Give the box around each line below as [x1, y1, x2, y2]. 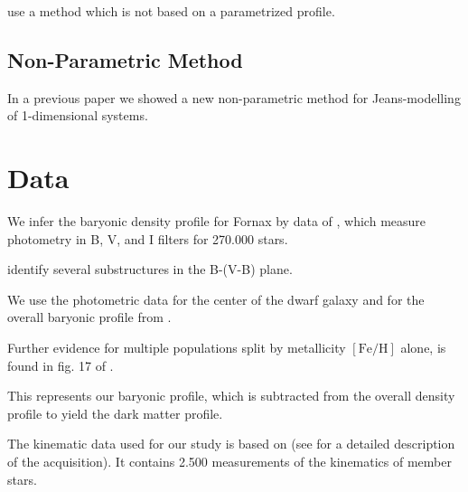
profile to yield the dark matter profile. [7, 403, 223, 422]
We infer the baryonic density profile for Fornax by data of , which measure [7, 212, 426, 231]
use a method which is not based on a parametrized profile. [7, 2, 335, 20]
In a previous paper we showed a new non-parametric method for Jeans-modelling [7, 88, 461, 107]
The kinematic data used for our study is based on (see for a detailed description [7, 434, 455, 453]
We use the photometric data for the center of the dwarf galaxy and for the [7, 289, 425, 308]
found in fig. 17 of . [7, 355, 114, 374]
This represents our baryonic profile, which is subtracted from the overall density [7, 386, 455, 405]
